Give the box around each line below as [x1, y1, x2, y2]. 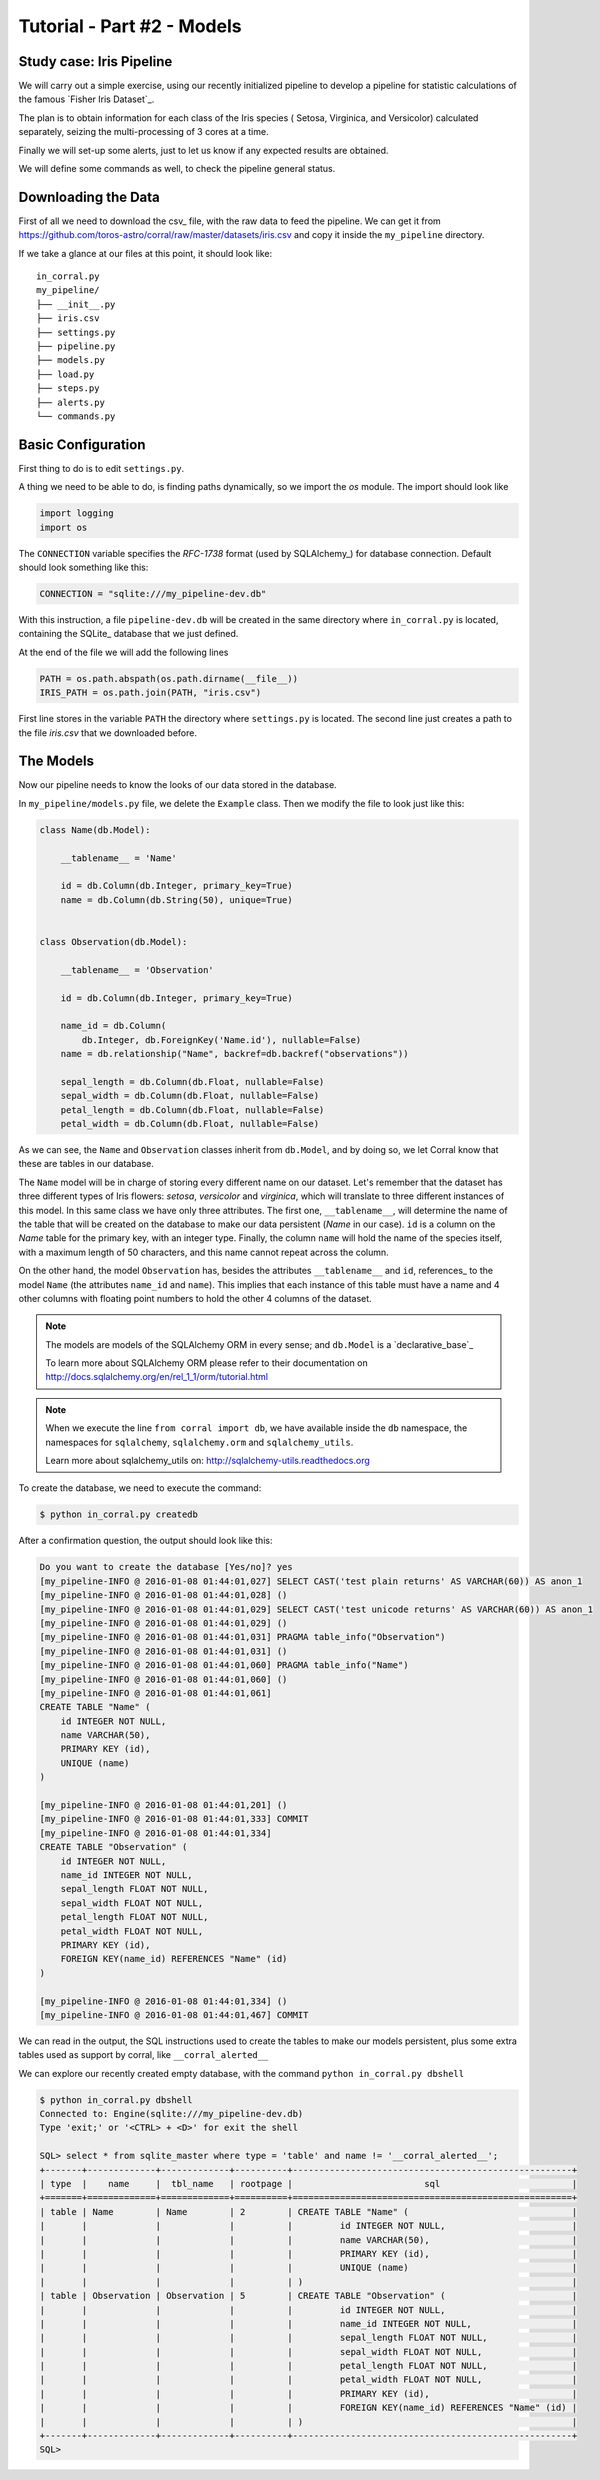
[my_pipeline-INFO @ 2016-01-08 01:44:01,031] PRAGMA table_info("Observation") [39, 1631, 446, 1643]
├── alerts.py [36, 396, 105, 408]
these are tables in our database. [18, 1158, 155, 1170]
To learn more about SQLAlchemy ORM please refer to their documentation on [45, 1357, 369, 1369]
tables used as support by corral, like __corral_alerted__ [18, 2049, 269, 2061]
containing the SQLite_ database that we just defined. [18, 628, 239, 640]
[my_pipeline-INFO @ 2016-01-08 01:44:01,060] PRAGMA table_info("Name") [39, 1660, 409, 1671]
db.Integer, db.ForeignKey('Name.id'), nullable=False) [81, 1034, 362, 1045]
